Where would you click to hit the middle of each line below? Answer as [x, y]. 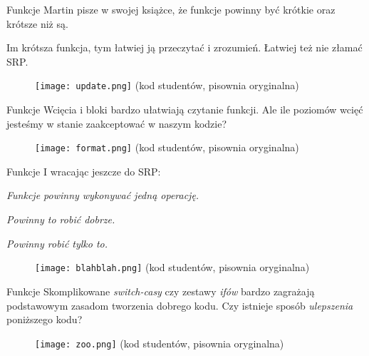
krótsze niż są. [37, 23]
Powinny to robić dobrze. [61, 219]
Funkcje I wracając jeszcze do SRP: [84, 171]
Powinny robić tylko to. [57, 243]
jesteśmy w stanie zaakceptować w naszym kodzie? [116, 123]
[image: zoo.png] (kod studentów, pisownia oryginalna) [160, 343]
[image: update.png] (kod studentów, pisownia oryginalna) [167, 85]
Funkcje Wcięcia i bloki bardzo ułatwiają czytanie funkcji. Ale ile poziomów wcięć [185, 110]
